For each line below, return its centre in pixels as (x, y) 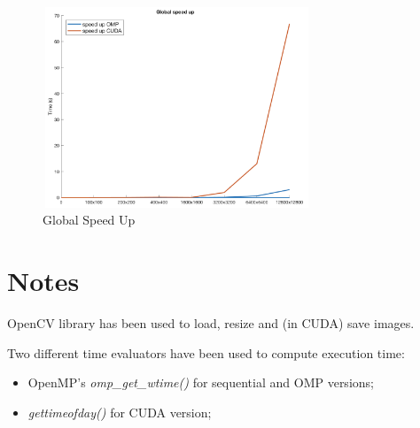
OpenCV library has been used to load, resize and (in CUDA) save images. (211, 323)
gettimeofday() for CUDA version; (120, 412)
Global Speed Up (89, 220)
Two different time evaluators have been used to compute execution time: (206, 352)
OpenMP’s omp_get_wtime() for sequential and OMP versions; (201, 382)
